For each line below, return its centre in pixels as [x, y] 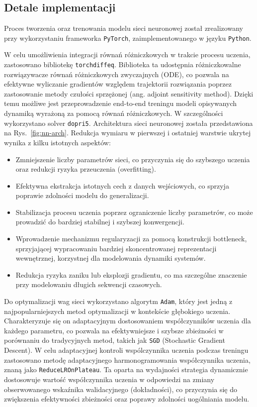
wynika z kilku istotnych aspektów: [57, 142]
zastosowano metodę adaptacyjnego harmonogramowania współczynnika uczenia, [127, 359]
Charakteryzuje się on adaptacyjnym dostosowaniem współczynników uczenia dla [128, 321]
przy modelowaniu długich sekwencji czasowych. [89, 284]
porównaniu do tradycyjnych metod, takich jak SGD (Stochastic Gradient [115, 340]
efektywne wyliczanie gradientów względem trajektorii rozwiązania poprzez [118, 84]
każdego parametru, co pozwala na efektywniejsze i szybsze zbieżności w [114, 330]
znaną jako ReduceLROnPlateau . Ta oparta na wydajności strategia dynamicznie [126, 369]
